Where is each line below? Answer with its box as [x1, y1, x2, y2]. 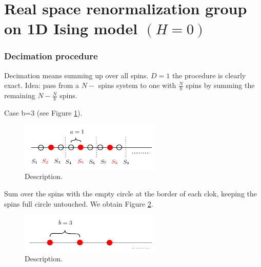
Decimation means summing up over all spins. [4, 70, 149, 80]
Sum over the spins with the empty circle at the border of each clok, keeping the [4, 188, 257, 199]
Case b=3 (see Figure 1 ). [4, 107, 83, 118]
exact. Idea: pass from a [4, 80, 79, 91]
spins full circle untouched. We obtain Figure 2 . [4, 198, 153, 209]
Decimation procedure [4, 50, 98, 62]
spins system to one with [98, 80, 176, 91]
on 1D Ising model [4, 18, 138, 39]
